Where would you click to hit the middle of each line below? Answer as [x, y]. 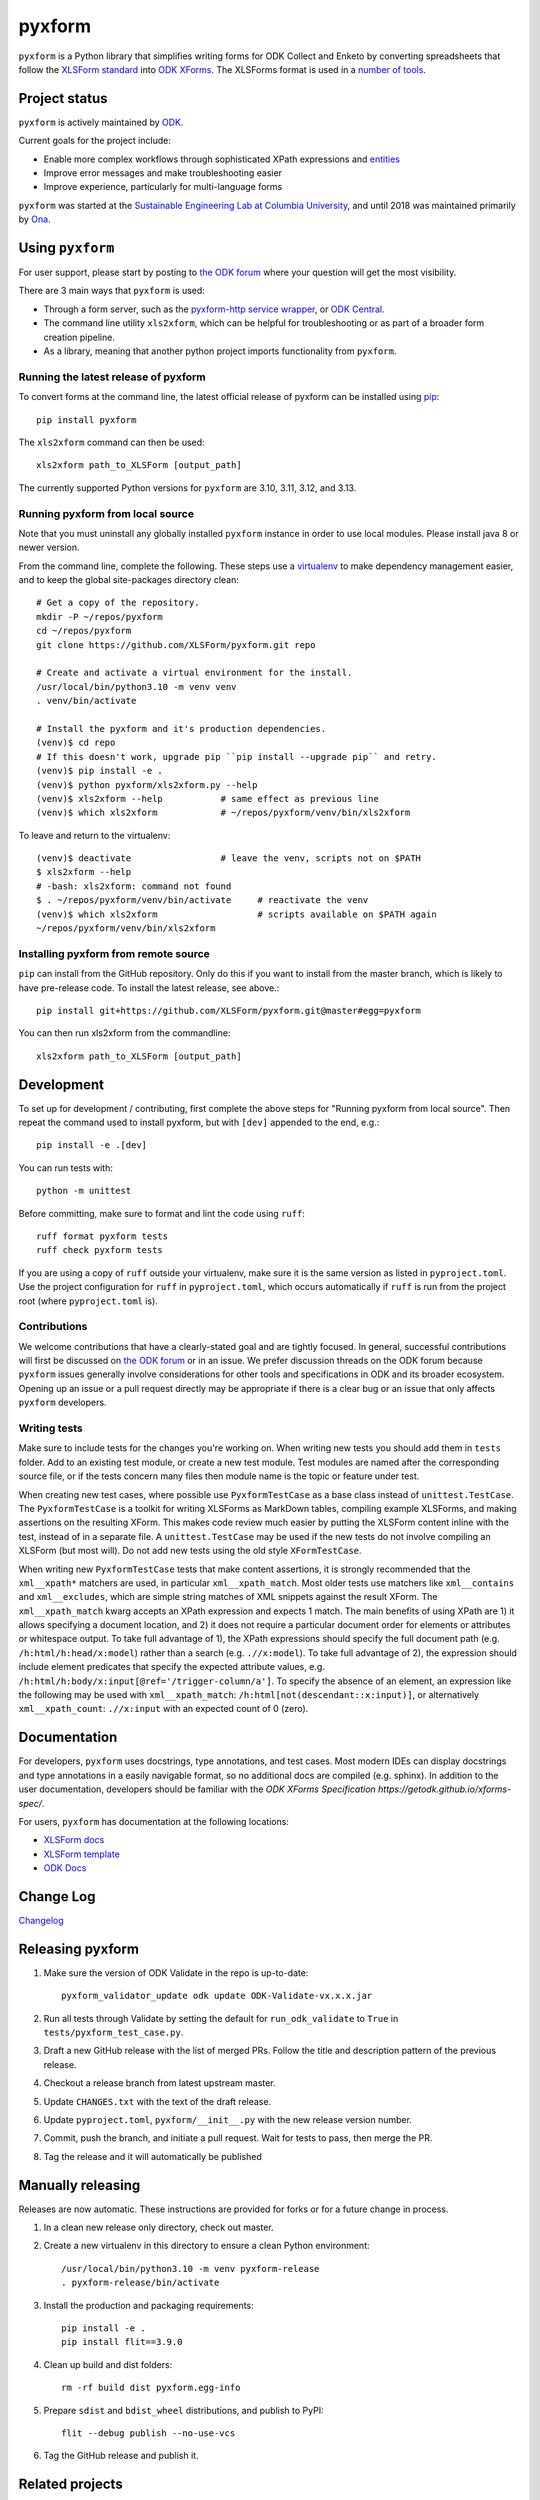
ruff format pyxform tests [102, 1236]
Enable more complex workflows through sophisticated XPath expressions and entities [221, 159]
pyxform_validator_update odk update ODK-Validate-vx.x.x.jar [217, 1996]
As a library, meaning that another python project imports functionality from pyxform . [220, 351]
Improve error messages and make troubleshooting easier [163, 173]
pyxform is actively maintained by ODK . [101, 122]
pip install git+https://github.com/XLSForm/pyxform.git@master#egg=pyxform [229, 1010]
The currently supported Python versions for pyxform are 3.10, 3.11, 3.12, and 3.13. [187, 487]
